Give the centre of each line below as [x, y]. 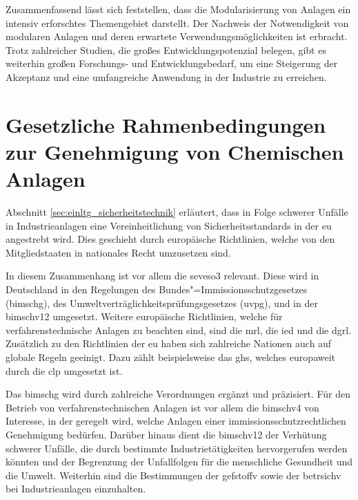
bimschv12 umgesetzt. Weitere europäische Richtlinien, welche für [144, 316]
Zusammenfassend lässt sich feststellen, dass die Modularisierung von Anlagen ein [178, 9]
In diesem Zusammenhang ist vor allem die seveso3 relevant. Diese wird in [162, 276]
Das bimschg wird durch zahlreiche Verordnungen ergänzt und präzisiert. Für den [178, 394]
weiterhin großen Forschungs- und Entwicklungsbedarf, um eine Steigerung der [172, 63]
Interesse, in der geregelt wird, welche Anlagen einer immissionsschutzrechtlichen [176, 421]
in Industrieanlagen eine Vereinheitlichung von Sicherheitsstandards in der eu [169, 225]
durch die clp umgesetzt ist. [64, 370]
